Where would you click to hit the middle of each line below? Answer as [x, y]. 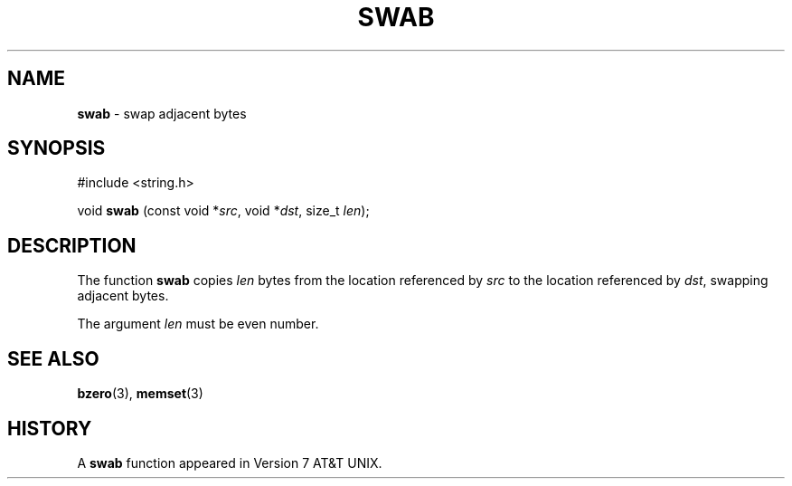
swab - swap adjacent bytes [162, 113]
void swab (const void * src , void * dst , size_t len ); [223, 211]
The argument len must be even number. [198, 324]
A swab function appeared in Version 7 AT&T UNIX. [230, 462]
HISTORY [50, 428]
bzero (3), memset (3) [140, 394]
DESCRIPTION [72, 245]
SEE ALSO [53, 358]
